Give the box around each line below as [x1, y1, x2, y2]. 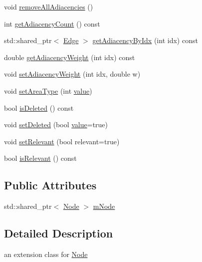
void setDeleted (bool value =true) [4, 119, 108, 130]
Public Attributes [4, 177, 97, 193]
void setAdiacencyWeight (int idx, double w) [4, 69, 141, 79]
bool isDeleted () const [4, 102, 74, 113]
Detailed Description [4, 225, 113, 241]
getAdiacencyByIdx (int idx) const [92, 35, 198, 46]
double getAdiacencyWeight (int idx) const [4, 52, 135, 62]
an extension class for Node [4, 248, 88, 259]
